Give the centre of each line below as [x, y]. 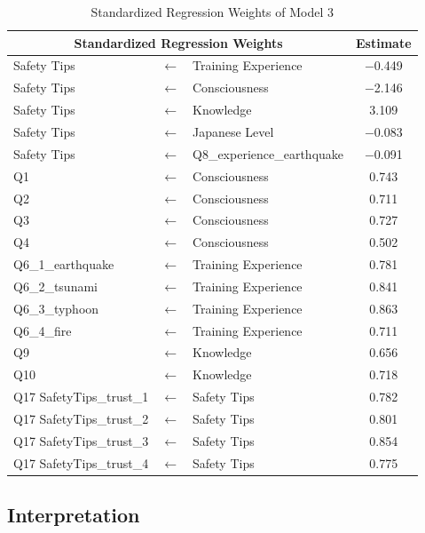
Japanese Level [233, 131]
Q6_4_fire [43, 330]
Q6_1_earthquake [64, 264]
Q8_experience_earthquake [268, 153]
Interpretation [74, 515]
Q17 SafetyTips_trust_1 [81, 397]
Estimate [384, 42]
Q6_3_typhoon [56, 308]
